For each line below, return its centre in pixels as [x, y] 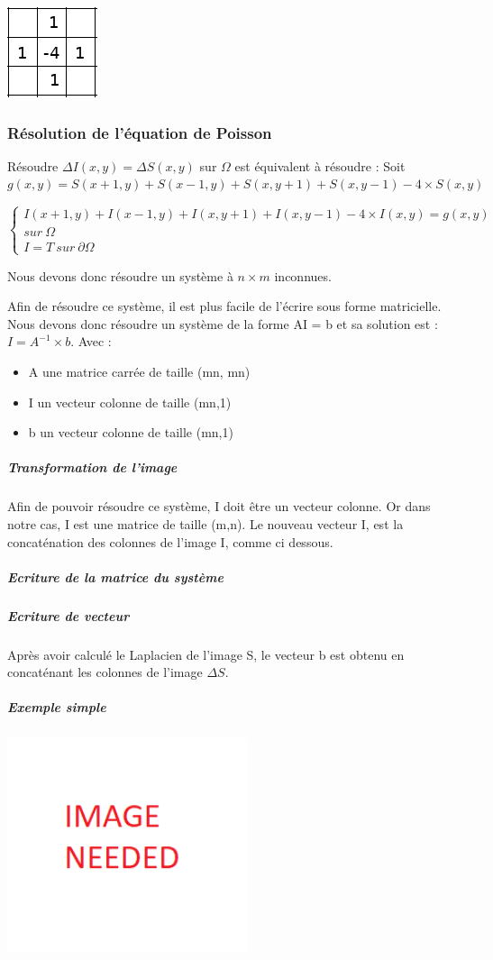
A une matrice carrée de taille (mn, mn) [139, 371]
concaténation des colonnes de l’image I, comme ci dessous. [170, 541]
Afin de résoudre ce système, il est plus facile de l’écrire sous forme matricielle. [224, 306]
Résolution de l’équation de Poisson [140, 132]
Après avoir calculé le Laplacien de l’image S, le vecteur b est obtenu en [206, 654]
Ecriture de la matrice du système [115, 576]
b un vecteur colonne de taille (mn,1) [131, 432]
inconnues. [303, 275]
